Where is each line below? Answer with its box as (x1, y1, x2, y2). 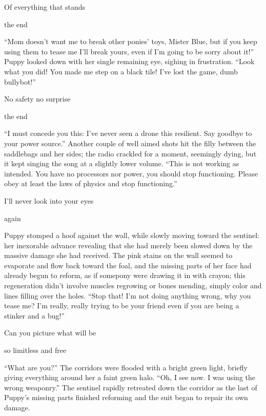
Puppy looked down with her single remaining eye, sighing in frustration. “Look (4, 56, 255, 67)
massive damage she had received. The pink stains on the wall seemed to (4, 250, 233, 261)
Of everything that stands (4, 2, 86, 12)
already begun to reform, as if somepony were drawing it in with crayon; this (4, 270, 246, 281)
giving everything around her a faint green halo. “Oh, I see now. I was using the (4, 372, 255, 383)
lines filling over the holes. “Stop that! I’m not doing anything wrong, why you (4, 290, 251, 301)
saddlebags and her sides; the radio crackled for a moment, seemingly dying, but (4, 148, 257, 159)
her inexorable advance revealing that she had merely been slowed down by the (4, 240, 253, 250)
